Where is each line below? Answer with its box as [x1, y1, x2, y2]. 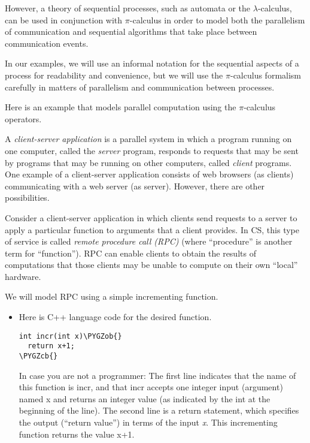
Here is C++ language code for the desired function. [19, 311, 212, 323]
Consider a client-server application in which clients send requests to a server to [5, 211, 297, 224]
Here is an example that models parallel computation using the [5, 101, 236, 113]
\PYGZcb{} [19, 351, 58, 360]
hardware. [5, 270, 41, 282]
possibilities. [5, 191, 50, 204]
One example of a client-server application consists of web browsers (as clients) [5, 168, 294, 180]
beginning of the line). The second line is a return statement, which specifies [19, 404, 299, 417]
